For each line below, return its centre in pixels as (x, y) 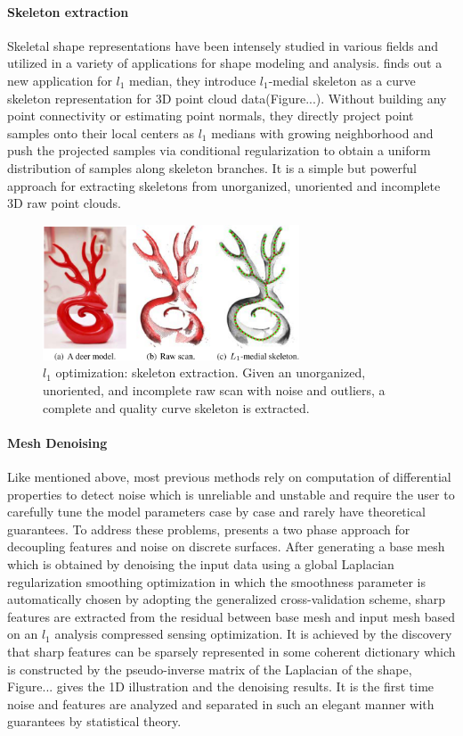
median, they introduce (193, 80)
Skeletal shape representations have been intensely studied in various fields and (223, 45)
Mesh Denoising (57, 442)
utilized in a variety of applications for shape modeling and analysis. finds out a (225, 63)
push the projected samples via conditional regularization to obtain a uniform (219, 150)
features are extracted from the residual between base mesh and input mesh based (231, 616)
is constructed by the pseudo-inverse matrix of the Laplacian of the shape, (210, 669)
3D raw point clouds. (64, 203)
